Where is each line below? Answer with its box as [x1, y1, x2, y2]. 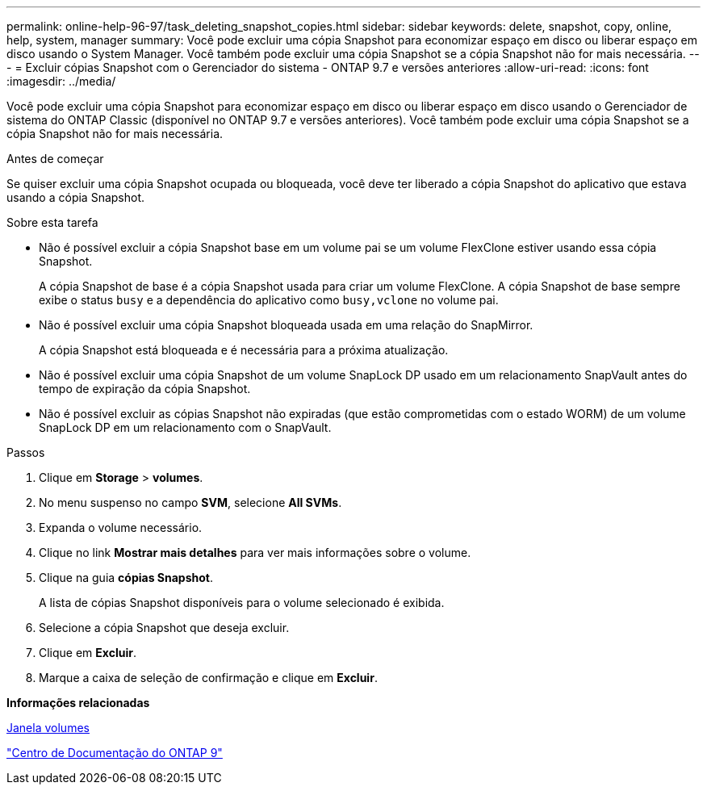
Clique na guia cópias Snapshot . [39, 571, 213, 584]
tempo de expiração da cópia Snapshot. [39, 382, 251, 395]
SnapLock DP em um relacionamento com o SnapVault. [39, 421, 332, 434]
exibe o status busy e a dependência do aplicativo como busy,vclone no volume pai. [39, 293, 499, 307]
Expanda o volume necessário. [39, 521, 203, 534]
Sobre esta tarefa [6, 216, 98, 229]
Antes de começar [6, 152, 104, 165]
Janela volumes [6, 721, 90, 734]
